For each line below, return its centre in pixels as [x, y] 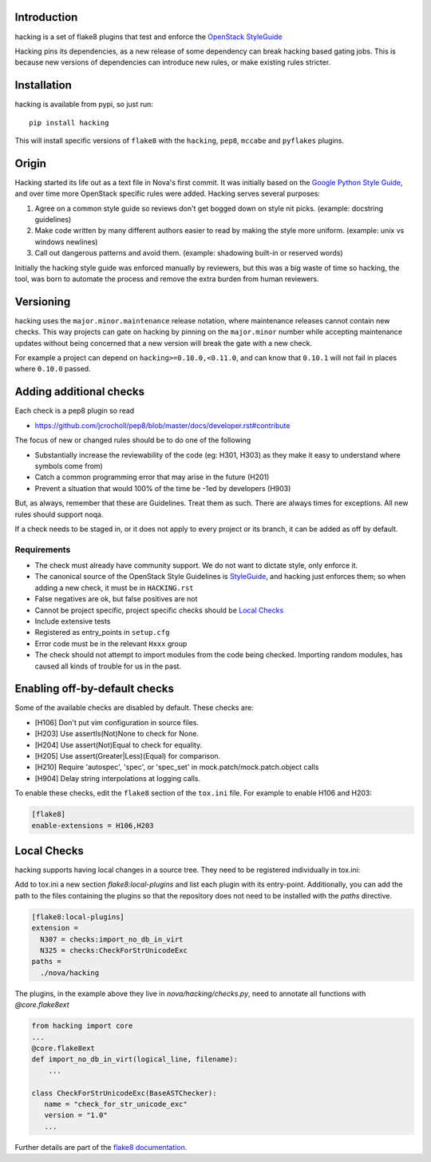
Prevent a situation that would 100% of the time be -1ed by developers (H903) [163, 488]
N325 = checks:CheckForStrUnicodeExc [114, 951]
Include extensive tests [73, 621]
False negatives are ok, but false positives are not [116, 599]
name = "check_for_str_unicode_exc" [116, 1104]
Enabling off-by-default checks [95, 689]
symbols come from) [69, 466]
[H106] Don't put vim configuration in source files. [117, 722]
